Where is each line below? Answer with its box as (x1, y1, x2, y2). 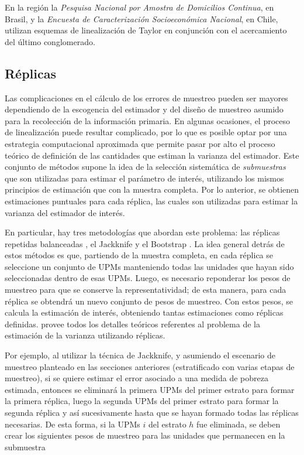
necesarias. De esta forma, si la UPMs (5, 418, 140, 430)
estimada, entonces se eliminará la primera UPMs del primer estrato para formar (5, 383, 295, 395)
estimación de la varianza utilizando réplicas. (5, 329, 165, 341)
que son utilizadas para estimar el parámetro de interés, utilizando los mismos (5, 172, 284, 184)
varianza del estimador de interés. (5, 206, 125, 218)
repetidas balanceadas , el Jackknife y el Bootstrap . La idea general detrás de (5, 237, 285, 249)
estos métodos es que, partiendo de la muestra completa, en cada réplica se (5, 249, 274, 261)
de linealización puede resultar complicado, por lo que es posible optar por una (5, 126, 287, 138)
